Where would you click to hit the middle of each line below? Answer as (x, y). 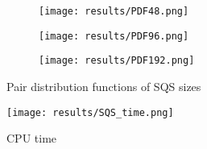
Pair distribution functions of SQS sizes (104, 86)
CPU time (32, 138)
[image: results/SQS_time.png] (90, 112)
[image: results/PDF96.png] (114, 36)
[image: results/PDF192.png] (117, 61)
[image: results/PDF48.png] (114, 11)
